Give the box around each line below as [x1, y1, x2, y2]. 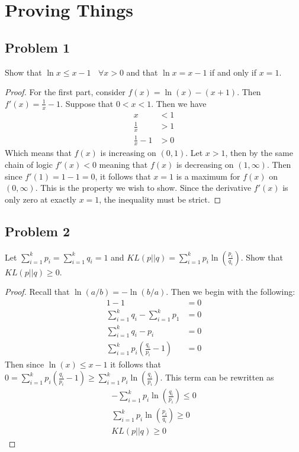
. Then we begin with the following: [166, 285, 295, 298]
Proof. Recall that [5, 285, 70, 298]
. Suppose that [60, 97, 114, 109]
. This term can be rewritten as [160, 371, 274, 383]
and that [126, 66, 158, 78]
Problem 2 [5, 222, 70, 240]
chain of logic [5, 158, 53, 170]
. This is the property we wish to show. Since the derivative [35, 181, 252, 194]
